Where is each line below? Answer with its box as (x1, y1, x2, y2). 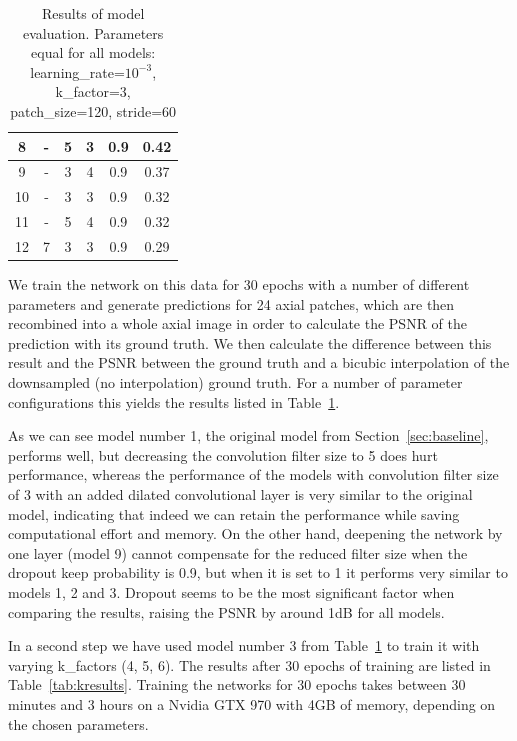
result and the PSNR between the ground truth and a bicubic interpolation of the (8, 352, 510, 373)
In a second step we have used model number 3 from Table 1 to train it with (8, 635, 480, 656)
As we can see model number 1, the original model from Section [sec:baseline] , (8, 425, 489, 446)
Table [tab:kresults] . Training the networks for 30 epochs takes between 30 (8, 674, 466, 695)
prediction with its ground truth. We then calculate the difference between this (8, 332, 492, 353)
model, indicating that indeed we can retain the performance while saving (8, 503, 460, 524)
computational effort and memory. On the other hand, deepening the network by (8, 523, 503, 544)
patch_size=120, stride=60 (10, 100, 177, 121)
